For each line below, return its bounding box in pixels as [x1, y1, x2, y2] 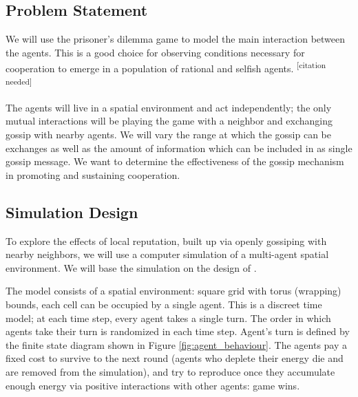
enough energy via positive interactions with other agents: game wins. [6, 378, 300, 392]
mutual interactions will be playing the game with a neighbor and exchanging [6, 114, 333, 128]
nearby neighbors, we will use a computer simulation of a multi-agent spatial [6, 247, 329, 261]
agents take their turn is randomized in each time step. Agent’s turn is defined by [6, 324, 350, 339]
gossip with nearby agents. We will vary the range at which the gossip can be [6, 127, 331, 142]
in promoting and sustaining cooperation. [6, 167, 180, 182]
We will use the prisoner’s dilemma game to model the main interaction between [6, 32, 346, 46]
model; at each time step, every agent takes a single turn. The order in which [6, 310, 331, 325]
